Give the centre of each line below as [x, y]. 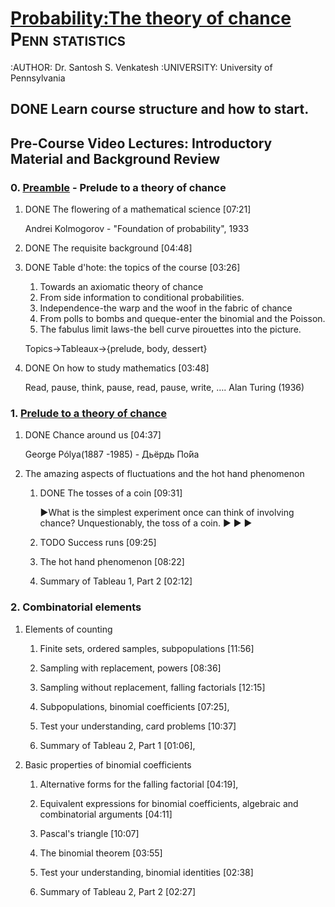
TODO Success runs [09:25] [98, 543]
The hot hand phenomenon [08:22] [112, 562]
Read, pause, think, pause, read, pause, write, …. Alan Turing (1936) [164, 388]
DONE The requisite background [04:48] [108, 248]
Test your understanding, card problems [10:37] [138, 726]
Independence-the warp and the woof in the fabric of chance [166, 308]
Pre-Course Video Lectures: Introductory [141, 143]
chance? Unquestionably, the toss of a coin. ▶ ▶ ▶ [146, 523]
